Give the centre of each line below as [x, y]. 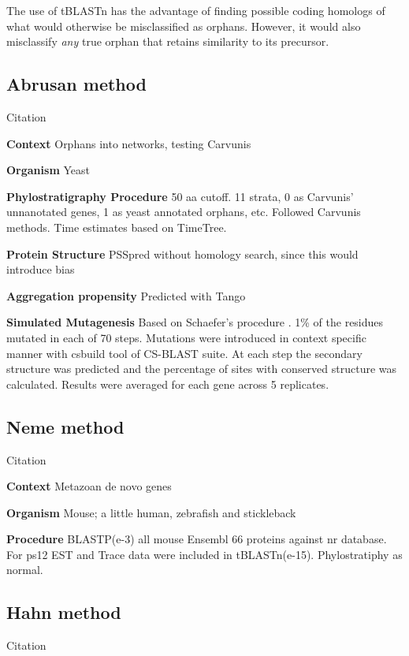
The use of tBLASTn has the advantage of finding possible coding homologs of [196, 10]
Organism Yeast [48, 170]
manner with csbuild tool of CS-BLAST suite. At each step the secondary [184, 353]
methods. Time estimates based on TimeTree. [117, 227]
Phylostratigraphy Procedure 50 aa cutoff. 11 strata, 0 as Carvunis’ [180, 196]
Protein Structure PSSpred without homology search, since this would [182, 253]
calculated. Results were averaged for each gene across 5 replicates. [168, 384]
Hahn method [64, 612]
